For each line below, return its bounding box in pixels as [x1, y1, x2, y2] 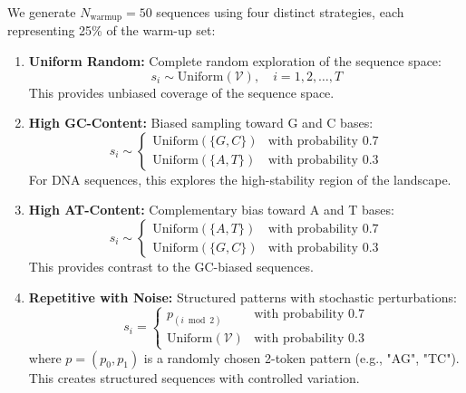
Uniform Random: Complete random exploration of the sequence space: [28, 52, 442, 71]
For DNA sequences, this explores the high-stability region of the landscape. [28, 169, 451, 188]
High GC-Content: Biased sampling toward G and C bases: [28, 113, 374, 132]
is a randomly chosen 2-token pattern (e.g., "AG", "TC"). [143, 348, 460, 367]
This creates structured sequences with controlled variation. [28, 368, 360, 387]
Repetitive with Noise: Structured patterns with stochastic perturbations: [28, 287, 457, 306]
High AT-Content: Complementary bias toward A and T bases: [28, 200, 394, 219]
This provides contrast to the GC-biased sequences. [28, 257, 314, 276]
